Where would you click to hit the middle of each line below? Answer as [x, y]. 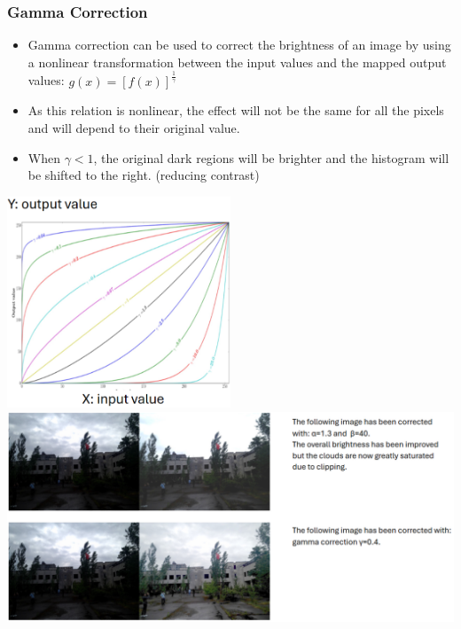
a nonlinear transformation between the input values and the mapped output [237, 62]
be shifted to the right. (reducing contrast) [144, 175]
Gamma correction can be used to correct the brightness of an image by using [239, 45]
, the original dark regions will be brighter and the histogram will [271, 157]
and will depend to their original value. [134, 127]
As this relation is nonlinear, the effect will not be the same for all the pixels [236, 110]
